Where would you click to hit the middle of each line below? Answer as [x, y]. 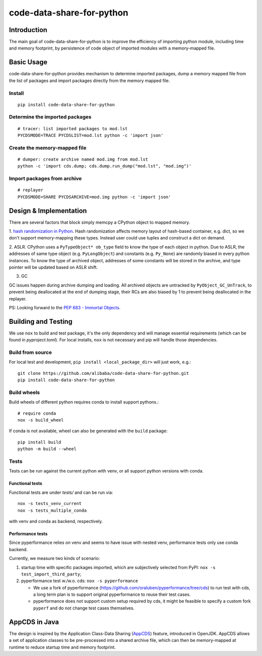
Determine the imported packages [50, 117]
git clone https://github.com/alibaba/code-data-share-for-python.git [103, 373]
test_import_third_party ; [51, 574]
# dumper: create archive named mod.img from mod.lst [83, 160]
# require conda [37, 413]
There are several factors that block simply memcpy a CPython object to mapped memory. [99, 222]
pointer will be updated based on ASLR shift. [53, 267]
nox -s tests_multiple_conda [52, 510]
